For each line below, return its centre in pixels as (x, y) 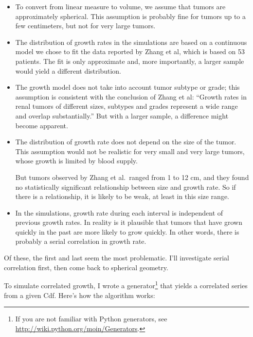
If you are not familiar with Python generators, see (91, 319)
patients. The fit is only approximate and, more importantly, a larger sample (130, 61)
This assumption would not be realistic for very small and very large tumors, (130, 151)
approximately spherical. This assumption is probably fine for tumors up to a (130, 16)
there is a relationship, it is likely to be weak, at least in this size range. (122, 196)
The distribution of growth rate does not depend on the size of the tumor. (126, 142)
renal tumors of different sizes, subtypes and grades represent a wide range (126, 106)
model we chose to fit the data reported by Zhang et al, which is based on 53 (130, 51)
